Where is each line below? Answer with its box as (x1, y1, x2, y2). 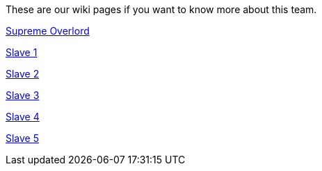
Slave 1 (6, 46, 38, 58)
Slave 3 (6, 89, 40, 101)
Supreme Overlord (6, 25, 90, 37)
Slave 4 (6, 111, 40, 123)
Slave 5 (6, 132, 40, 144)
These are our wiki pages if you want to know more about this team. (6, 3, 317, 15)
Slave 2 (6, 68, 40, 80)
